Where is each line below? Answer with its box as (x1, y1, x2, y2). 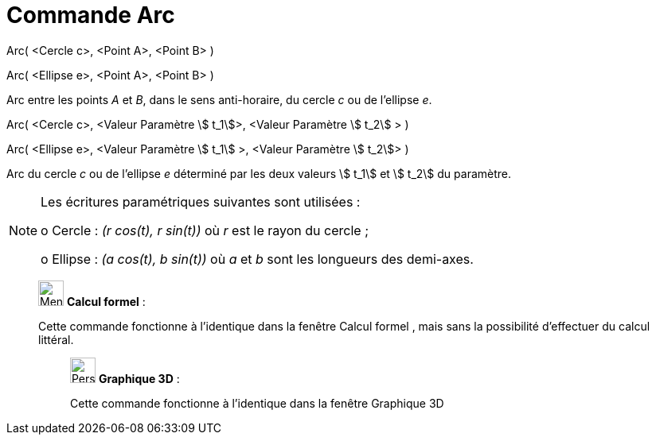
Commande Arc (6, 2, 175, 29)
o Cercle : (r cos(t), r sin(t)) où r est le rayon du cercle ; (41, 222, 369, 238)
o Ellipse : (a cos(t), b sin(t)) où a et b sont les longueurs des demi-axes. (41, 250, 474, 267)
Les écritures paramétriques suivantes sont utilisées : (41, 193, 361, 210)
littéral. (38, 332, 74, 346)
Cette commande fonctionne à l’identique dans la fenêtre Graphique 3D (70, 396, 444, 410)
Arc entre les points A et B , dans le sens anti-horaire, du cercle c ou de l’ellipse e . (6, 92, 432, 106)
